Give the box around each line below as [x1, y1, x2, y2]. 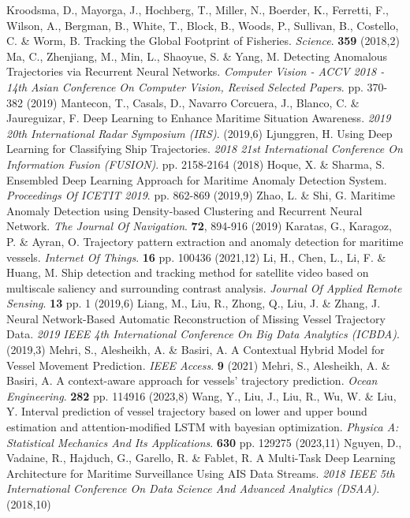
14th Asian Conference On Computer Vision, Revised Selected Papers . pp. [6, 78, 363, 95]
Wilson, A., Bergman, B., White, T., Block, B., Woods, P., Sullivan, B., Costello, [6, 17, 399, 33]
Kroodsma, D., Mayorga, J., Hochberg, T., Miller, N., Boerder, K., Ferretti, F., [6, 2, 389, 17]
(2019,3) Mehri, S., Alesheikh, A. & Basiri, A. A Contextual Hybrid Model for [6, 341, 385, 358]
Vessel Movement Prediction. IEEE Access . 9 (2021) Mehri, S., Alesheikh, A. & [6, 356, 390, 373]
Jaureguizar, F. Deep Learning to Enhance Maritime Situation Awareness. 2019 [6, 110, 391, 126]
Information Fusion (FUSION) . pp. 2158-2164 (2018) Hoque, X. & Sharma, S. [6, 155, 386, 172]
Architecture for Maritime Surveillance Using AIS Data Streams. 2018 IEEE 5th [6, 464, 395, 481]
